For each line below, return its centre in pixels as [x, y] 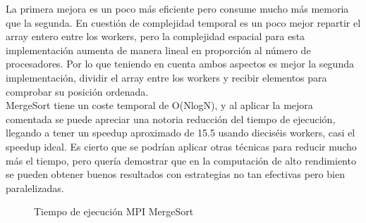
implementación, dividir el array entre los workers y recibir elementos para [166, 77]
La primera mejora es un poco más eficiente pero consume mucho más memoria [177, 8]
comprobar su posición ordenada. [77, 91]
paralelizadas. [35, 187]
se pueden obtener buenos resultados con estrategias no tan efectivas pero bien [175, 174]
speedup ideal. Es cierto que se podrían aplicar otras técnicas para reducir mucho [181, 146]
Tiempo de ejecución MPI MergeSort [114, 211]
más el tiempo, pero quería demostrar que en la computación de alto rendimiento [181, 160]
